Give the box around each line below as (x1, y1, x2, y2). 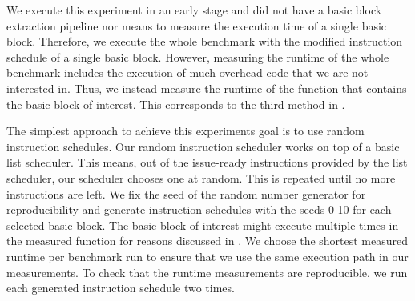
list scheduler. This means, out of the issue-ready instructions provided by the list (6, 154, 408, 171)
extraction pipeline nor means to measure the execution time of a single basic (6, 17, 387, 34)
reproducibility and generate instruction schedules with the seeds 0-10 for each (6, 201, 392, 218)
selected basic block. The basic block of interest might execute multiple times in (6, 216, 399, 233)
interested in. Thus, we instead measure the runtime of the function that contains (6, 79, 407, 96)
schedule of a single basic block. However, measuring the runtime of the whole (6, 48, 389, 65)
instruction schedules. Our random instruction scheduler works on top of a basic (6, 138, 400, 155)
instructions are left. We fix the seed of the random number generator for (6, 185, 366, 202)
